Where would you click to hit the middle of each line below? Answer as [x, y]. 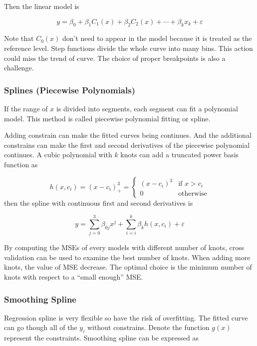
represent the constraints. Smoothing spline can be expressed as [101, 338]
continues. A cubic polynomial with [58, 155]
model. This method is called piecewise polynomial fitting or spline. [107, 118]
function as [21, 164]
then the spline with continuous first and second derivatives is [99, 202]
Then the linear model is [42, 6]
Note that [19, 38]
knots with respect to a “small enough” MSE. [74, 277]
